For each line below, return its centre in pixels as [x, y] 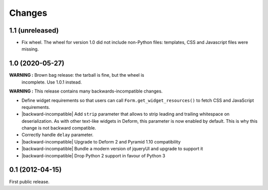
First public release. [29, 182]
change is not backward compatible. [59, 128]
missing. [30, 49]
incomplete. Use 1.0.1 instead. [52, 82]
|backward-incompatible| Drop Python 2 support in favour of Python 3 [94, 155]
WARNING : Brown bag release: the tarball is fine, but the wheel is [77, 75]
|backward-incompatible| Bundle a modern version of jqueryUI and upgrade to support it [112, 149]
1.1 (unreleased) [34, 30]
